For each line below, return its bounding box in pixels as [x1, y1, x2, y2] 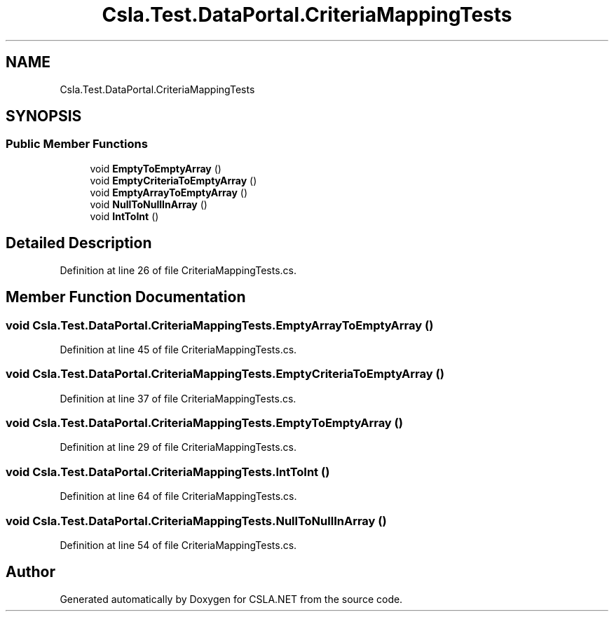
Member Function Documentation [6, 288, 246, 306]
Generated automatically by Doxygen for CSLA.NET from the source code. [60, 592, 403, 605]
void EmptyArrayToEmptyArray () [90, 186, 248, 198]
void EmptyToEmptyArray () [90, 162, 221, 175]
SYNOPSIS [6, 107, 82, 126]
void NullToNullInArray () [90, 198, 207, 210]
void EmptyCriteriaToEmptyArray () [90, 174, 257, 187]
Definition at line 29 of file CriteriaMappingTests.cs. [60, 441, 296, 454]
